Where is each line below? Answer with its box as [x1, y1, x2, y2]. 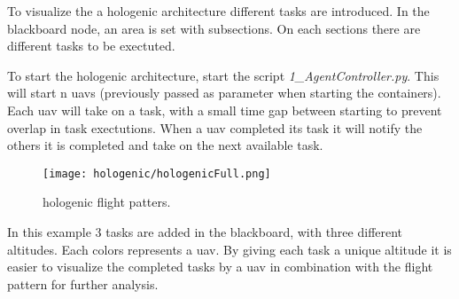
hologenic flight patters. [43, 193, 171, 211]
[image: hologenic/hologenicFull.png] [43, 167, 271, 180]
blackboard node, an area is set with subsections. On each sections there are [7, 19, 421, 37]
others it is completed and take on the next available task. [7, 136, 323, 154]
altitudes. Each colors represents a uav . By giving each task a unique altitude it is [7, 240, 452, 258]
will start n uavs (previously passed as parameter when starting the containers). [7, 83, 441, 102]
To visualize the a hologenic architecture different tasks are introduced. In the [7, 2, 430, 20]
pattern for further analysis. [7, 274, 159, 293]
